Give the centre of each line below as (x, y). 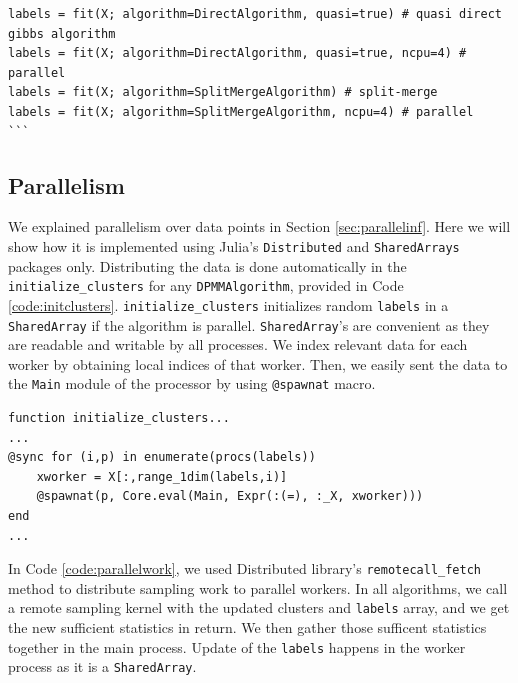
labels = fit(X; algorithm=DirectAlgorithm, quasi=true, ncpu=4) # (237, 53)
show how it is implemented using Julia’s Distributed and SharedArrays (234, 245)
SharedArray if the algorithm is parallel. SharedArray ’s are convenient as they (249, 324)
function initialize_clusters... (119, 418)
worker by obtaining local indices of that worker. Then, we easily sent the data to (258, 363)
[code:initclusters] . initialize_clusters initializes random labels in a (228, 304)
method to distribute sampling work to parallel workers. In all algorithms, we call (258, 587)
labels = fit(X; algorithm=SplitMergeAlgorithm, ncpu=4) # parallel (241, 111)
